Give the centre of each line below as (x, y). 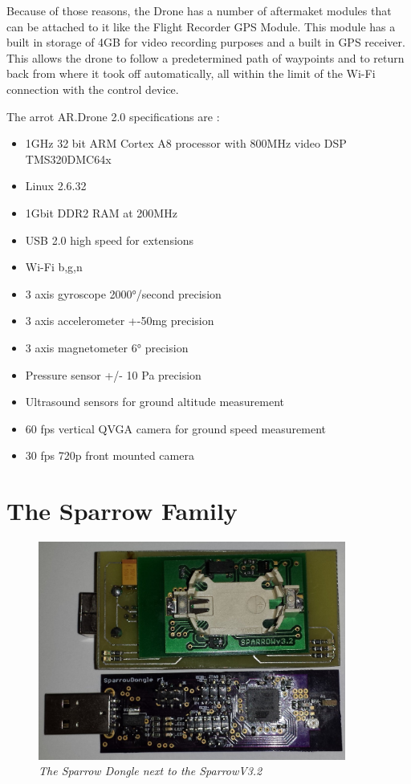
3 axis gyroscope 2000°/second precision (123, 293)
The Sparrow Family (122, 511)
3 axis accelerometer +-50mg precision (120, 321)
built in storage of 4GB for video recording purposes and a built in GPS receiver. (206, 42)
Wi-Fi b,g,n (54, 267)
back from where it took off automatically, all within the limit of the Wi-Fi (191, 73)
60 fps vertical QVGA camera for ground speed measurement (176, 428)
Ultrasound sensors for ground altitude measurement (155, 402)
